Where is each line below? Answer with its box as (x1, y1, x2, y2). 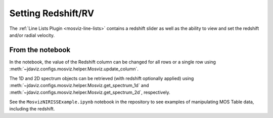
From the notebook (9, 46, 71, 54)
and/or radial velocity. (9, 32, 55, 38)
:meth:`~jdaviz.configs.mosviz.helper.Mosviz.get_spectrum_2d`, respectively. (9, 89, 170, 96)
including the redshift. (9, 106, 55, 112)
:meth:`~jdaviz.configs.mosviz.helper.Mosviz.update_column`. (9, 66, 139, 72)
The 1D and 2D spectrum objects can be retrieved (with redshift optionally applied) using (9, 75, 194, 81)
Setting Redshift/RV (9, 8, 95, 19)
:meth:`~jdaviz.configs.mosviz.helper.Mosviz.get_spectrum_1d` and (9, 83, 149, 89)
